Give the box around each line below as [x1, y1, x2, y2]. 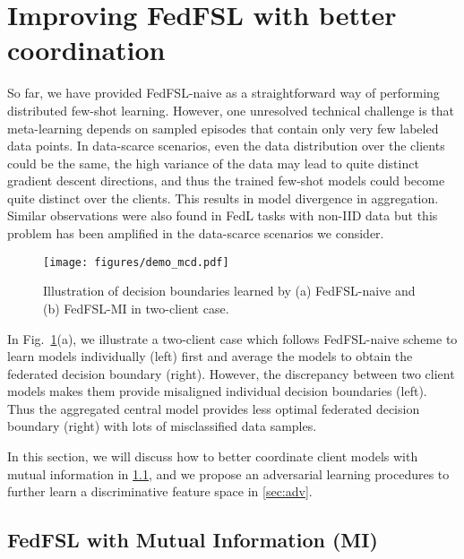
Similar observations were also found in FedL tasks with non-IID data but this [7, 206, 438, 225]
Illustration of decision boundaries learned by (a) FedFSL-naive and [43, 281, 416, 300]
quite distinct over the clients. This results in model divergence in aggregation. [7, 188, 439, 207]
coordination [7, 31, 166, 68]
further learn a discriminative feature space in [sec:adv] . [7, 482, 313, 501]
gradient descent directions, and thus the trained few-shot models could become [7, 171, 445, 190]
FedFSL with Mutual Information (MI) [7, 526, 378, 554]
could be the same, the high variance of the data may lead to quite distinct [7, 153, 419, 172]
